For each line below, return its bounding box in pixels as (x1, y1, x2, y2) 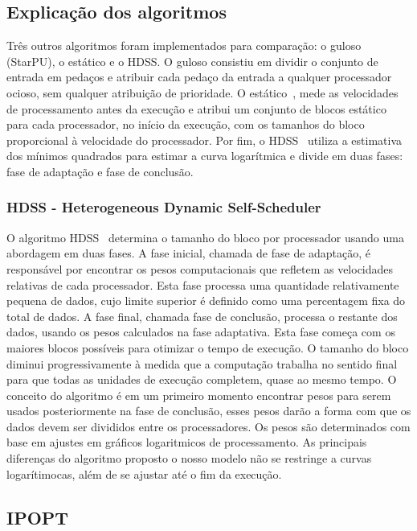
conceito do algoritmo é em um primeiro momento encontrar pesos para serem (6, 386, 391, 403)
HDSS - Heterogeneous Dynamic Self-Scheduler (6, 197, 321, 217)
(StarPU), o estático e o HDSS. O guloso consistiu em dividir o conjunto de (6, 52, 378, 69)
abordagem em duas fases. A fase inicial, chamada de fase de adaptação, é (6, 245, 371, 261)
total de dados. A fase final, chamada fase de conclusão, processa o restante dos (6, 307, 398, 324)
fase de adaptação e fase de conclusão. (6, 163, 194, 179)
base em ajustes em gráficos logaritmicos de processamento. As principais (6, 434, 367, 451)
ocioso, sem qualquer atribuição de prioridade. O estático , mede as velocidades (6, 84, 399, 101)
